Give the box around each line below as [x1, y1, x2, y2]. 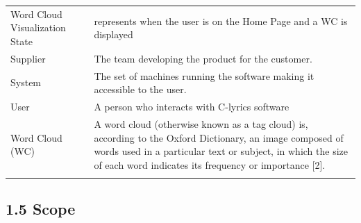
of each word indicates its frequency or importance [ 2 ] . [94, 157, 326, 172]
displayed [94, 27, 133, 42]
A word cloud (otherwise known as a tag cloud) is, [94, 116, 308, 131]
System [10, 75, 42, 90]
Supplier [10, 51, 46, 65]
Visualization [10, 20, 66, 35]
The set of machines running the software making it [94, 68, 314, 83]
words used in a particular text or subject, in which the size [94, 144, 349, 158]
